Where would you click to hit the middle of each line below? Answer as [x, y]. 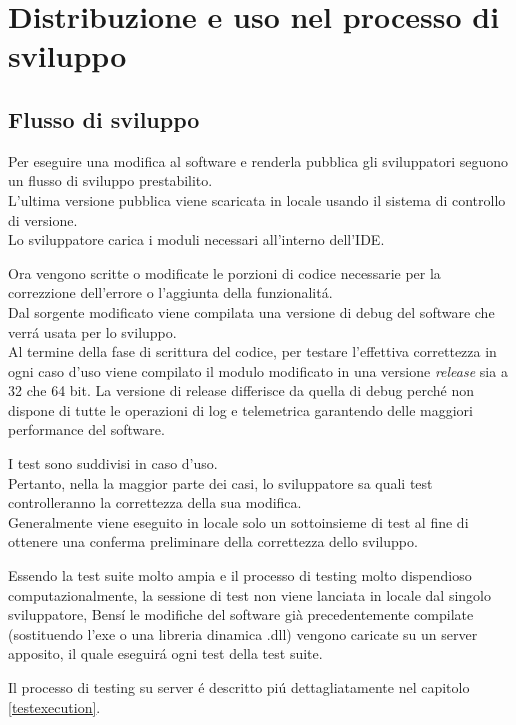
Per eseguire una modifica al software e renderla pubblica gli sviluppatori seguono [258, 160]
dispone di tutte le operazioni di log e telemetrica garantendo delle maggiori [240, 409]
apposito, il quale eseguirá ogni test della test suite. [165, 653]
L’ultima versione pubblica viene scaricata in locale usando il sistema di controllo [257, 199]
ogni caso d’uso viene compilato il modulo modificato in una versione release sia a [258, 370]
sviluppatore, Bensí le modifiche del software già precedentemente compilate [241, 614]
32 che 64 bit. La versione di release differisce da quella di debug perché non [241, 390]
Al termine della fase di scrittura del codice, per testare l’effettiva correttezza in [252, 351]
